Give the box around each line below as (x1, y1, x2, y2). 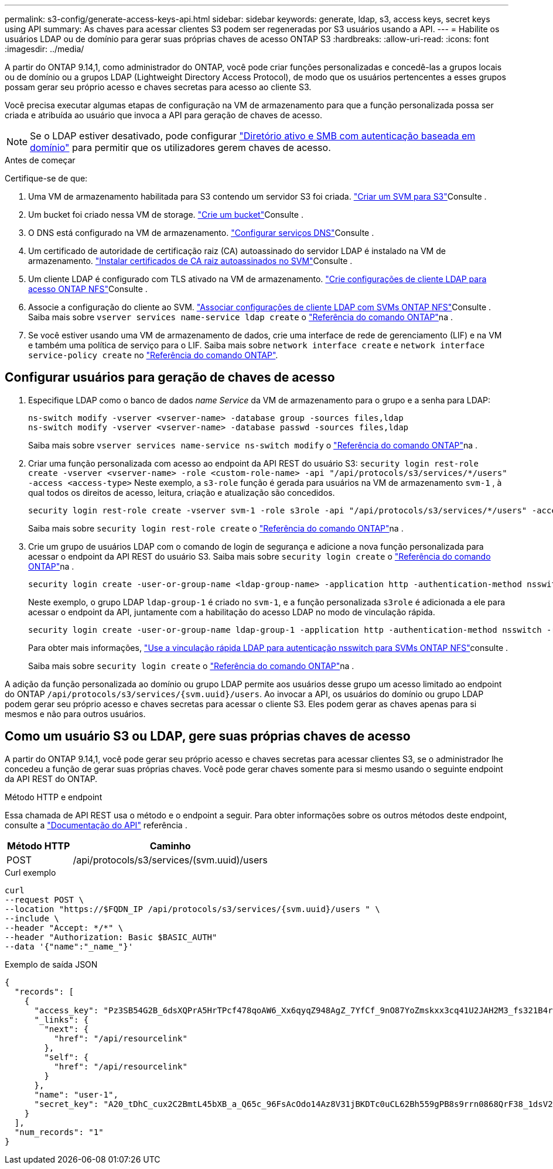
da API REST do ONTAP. (5, 773, 98, 784)
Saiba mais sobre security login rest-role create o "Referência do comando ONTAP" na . (28, 523, 404, 533)
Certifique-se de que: (5, 173, 88, 183)
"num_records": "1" (14, 1127, 104, 1137)
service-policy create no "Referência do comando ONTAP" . (28, 350, 278, 360)
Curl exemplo (5, 867, 56, 877)
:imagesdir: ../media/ (5, 44, 84, 54)
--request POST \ (5, 894, 84, 904)
